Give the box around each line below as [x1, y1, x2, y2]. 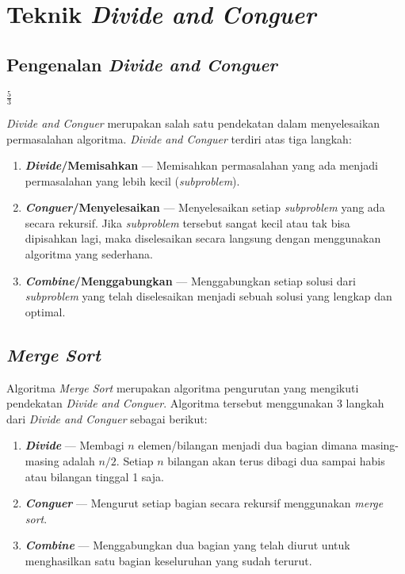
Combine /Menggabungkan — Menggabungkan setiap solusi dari [25, 272, 356, 289]
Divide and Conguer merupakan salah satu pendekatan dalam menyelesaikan [6, 114, 380, 131]
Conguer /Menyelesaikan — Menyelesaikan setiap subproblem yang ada [25, 199, 385, 216]
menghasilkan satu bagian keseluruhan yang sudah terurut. [25, 553, 312, 568]
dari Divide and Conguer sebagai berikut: [6, 410, 208, 427]
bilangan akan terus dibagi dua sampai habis [167, 453, 385, 469]
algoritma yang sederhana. [25, 246, 153, 262]
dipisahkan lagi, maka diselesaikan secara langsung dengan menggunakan [25, 230, 381, 247]
